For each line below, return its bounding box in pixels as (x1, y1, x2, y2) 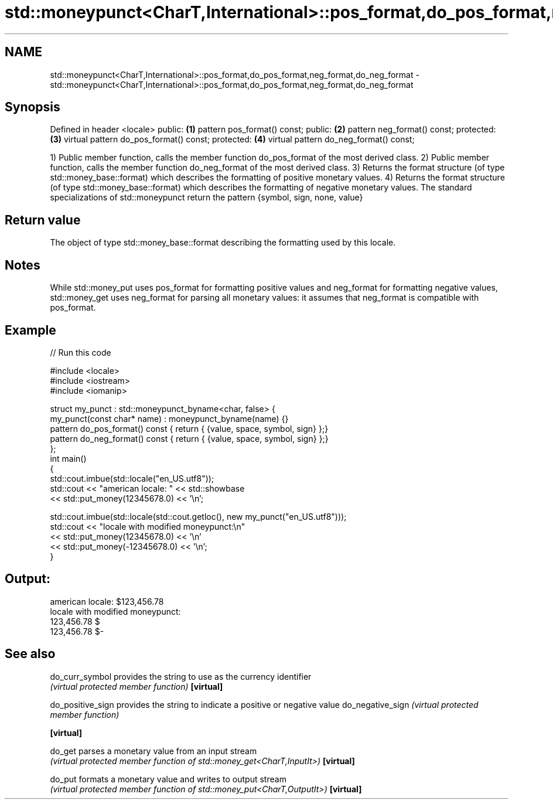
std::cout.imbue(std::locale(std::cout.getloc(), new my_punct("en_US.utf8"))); (50, 511, 347, 522)
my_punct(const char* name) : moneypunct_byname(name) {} (50, 413, 289, 424)
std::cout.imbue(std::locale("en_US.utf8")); (50, 473, 214, 483)
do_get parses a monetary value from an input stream (50, 745, 257, 756)
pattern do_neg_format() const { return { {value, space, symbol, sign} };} (50, 433, 329, 444)
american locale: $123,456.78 (50, 596, 164, 607)
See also (5, 646, 56, 662)
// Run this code (50, 347, 111, 357)
